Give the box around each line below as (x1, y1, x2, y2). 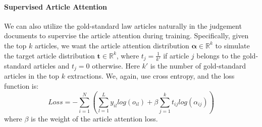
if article (163, 50, 189, 60)
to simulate (215, 40, 250, 50)
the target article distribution (4, 50, 95, 60)
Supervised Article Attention (4, 1, 108, 12)
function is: (4, 81, 39, 91)
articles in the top (4, 71, 60, 81)
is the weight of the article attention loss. (31, 113, 158, 124)
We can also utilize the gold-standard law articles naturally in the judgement (4, 20, 242, 31)
